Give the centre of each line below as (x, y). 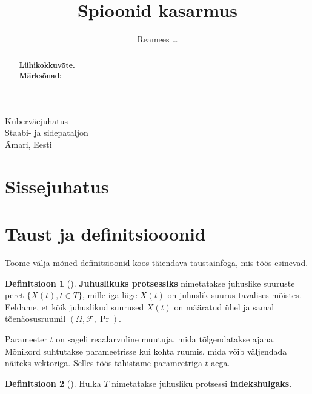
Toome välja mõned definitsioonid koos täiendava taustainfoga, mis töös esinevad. (157, 263)
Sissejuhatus (57, 186)
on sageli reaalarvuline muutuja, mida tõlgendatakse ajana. (166, 339)
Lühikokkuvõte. (47, 65)
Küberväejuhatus (36, 120)
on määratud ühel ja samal (224, 306)
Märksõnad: (41, 76)
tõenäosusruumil (35, 319)
